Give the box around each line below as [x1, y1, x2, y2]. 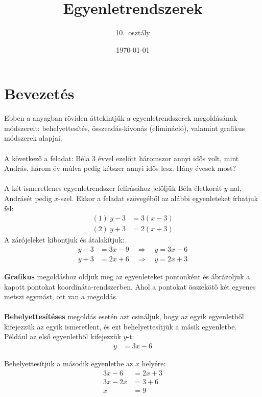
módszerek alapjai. [4, 133, 62, 143]
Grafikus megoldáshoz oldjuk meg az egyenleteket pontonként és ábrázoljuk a [4, 271, 250, 281]
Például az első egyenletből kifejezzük [4, 331, 121, 342]
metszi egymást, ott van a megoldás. [4, 291, 118, 302]
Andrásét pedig [4, 193, 52, 203]
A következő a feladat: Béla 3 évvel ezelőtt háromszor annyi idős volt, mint [4, 152, 239, 163]
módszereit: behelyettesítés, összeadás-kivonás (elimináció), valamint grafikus [4, 122, 245, 133]
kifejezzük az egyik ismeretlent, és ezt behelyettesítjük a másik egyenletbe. [4, 321, 237, 332]
